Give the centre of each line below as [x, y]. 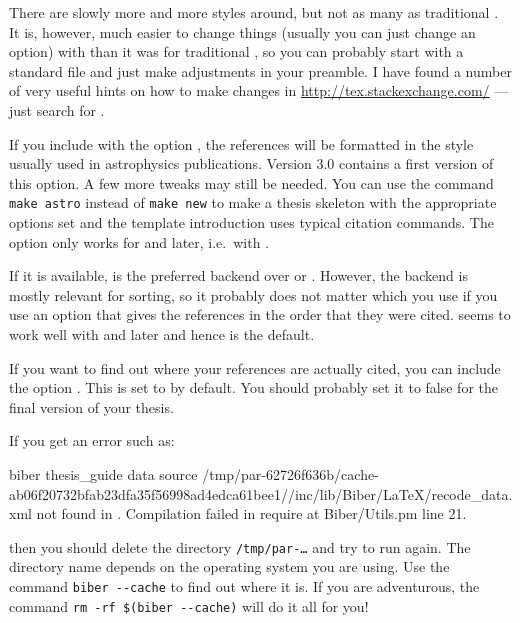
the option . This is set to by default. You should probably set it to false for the [254, 387]
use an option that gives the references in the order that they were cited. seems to [260, 314]
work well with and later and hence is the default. [162, 333]
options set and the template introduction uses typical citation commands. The [251, 222]
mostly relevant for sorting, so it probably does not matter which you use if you [253, 294]
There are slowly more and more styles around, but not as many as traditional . [254, 12]
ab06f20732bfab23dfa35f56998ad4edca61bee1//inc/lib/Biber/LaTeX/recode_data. [261, 493]
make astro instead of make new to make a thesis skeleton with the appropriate [253, 202]
